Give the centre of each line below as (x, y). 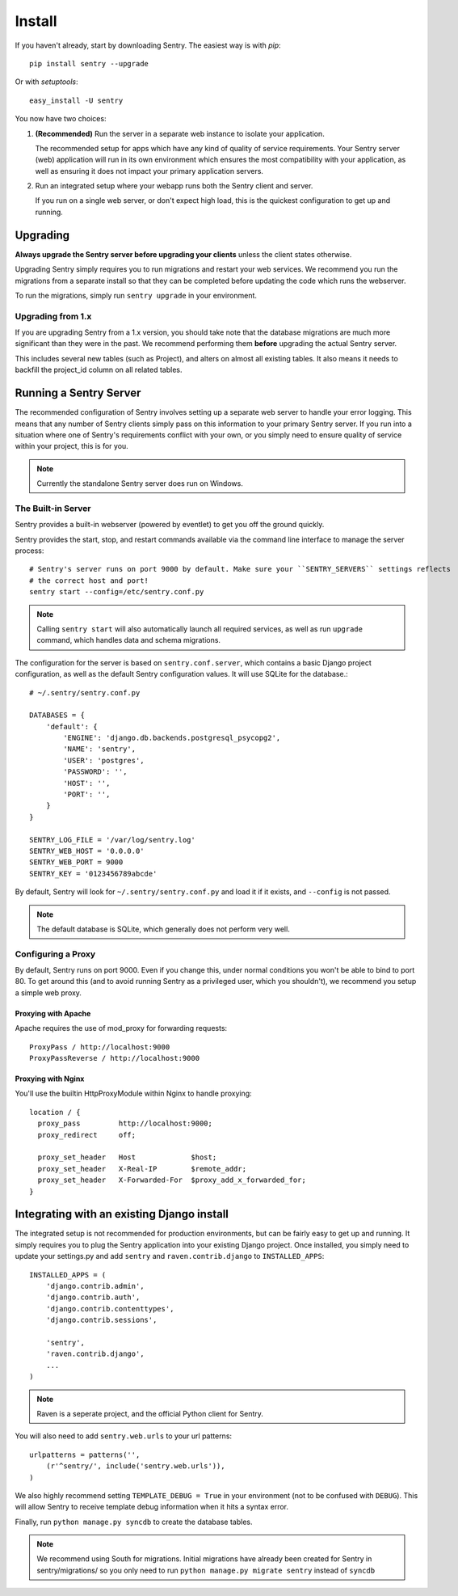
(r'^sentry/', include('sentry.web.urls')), (135, 1466)
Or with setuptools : (46, 82)
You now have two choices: (61, 119)
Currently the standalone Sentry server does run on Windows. (140, 483)
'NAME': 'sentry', (100, 749)
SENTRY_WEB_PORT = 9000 (76, 862)
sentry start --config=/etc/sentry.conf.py (117, 592)
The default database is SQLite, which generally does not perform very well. (163, 929)
